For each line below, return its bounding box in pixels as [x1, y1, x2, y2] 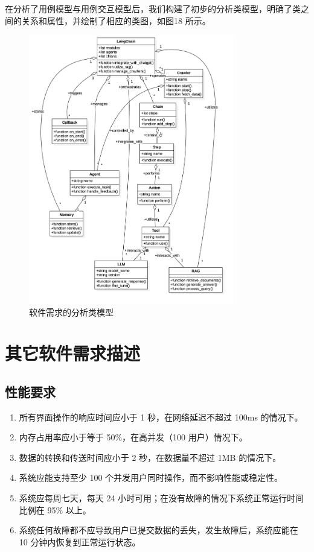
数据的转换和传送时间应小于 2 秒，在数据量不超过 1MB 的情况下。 [19, 451, 281, 463]
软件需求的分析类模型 [29, 305, 114, 318]
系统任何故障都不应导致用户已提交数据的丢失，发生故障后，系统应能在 [19, 524, 298, 536]
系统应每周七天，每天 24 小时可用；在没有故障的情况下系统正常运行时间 [19, 492, 304, 504]
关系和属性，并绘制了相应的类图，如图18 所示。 [21, 14, 211, 27]
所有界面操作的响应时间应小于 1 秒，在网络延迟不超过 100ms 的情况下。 [19, 410, 303, 423]
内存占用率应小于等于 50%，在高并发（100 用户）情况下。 [19, 431, 248, 443]
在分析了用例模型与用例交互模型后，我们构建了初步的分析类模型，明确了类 [5, 2, 301, 14]
